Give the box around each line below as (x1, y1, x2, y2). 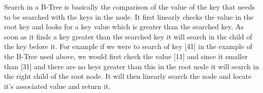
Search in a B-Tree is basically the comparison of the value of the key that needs (4, 2, 255, 12)
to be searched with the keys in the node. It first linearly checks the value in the (4, 11, 254, 22)
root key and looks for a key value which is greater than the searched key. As (4, 21, 244, 32)
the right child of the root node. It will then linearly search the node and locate (4, 71, 252, 81)
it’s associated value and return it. (4, 80, 111, 91)
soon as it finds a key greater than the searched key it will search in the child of (4, 31, 252, 41)
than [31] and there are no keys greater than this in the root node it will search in (4, 61, 259, 71)
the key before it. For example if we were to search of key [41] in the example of (4, 41, 252, 52)
